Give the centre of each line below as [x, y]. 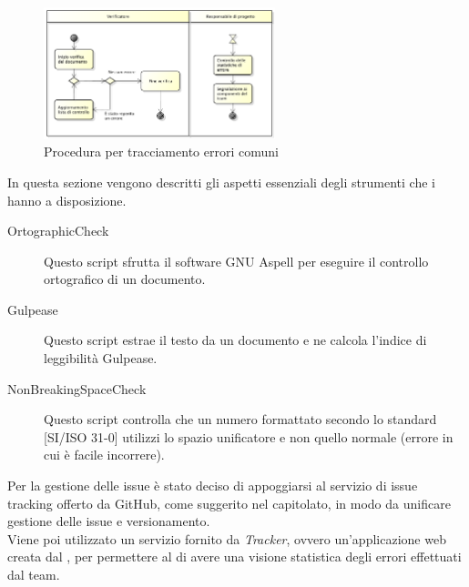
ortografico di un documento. [125, 279]
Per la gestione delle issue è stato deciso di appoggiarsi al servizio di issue [213, 486]
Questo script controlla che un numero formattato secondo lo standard [240, 419]
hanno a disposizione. [67, 200]
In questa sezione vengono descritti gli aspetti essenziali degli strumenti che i [221, 182]
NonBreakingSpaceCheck [77, 388]
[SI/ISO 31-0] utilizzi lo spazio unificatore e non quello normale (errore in [249, 436]
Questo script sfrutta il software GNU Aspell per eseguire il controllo [236, 261]
